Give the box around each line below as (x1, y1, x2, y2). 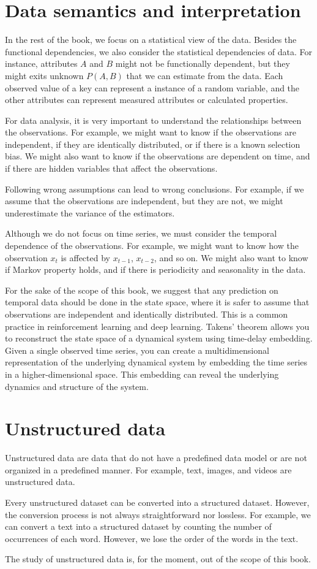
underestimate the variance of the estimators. (5, 206, 175, 219)
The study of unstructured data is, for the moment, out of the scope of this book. (5, 552, 311, 565)
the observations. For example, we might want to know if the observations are (5, 126, 296, 139)
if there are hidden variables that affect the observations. (5, 162, 218, 175)
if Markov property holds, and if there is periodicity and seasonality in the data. (5, 263, 306, 276)
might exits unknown (5, 69, 84, 82)
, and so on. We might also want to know (154, 251, 308, 264)
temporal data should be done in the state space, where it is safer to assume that (5, 296, 310, 308)
